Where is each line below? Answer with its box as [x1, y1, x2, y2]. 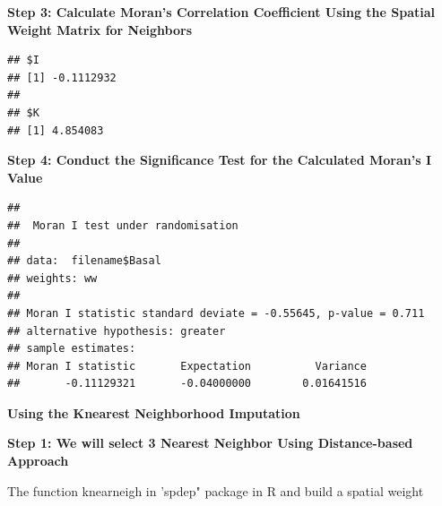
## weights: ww [7, 271, 98, 285]
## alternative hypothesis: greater [7, 324, 226, 338]
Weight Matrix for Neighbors [7, 20, 193, 39]
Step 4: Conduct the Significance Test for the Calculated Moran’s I [7, 150, 432, 169]
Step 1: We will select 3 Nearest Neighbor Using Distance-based [7, 433, 413, 452]
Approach [7, 451, 69, 470]
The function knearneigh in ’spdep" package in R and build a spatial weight [7, 481, 424, 500]
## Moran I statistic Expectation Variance [7, 359, 367, 373]
